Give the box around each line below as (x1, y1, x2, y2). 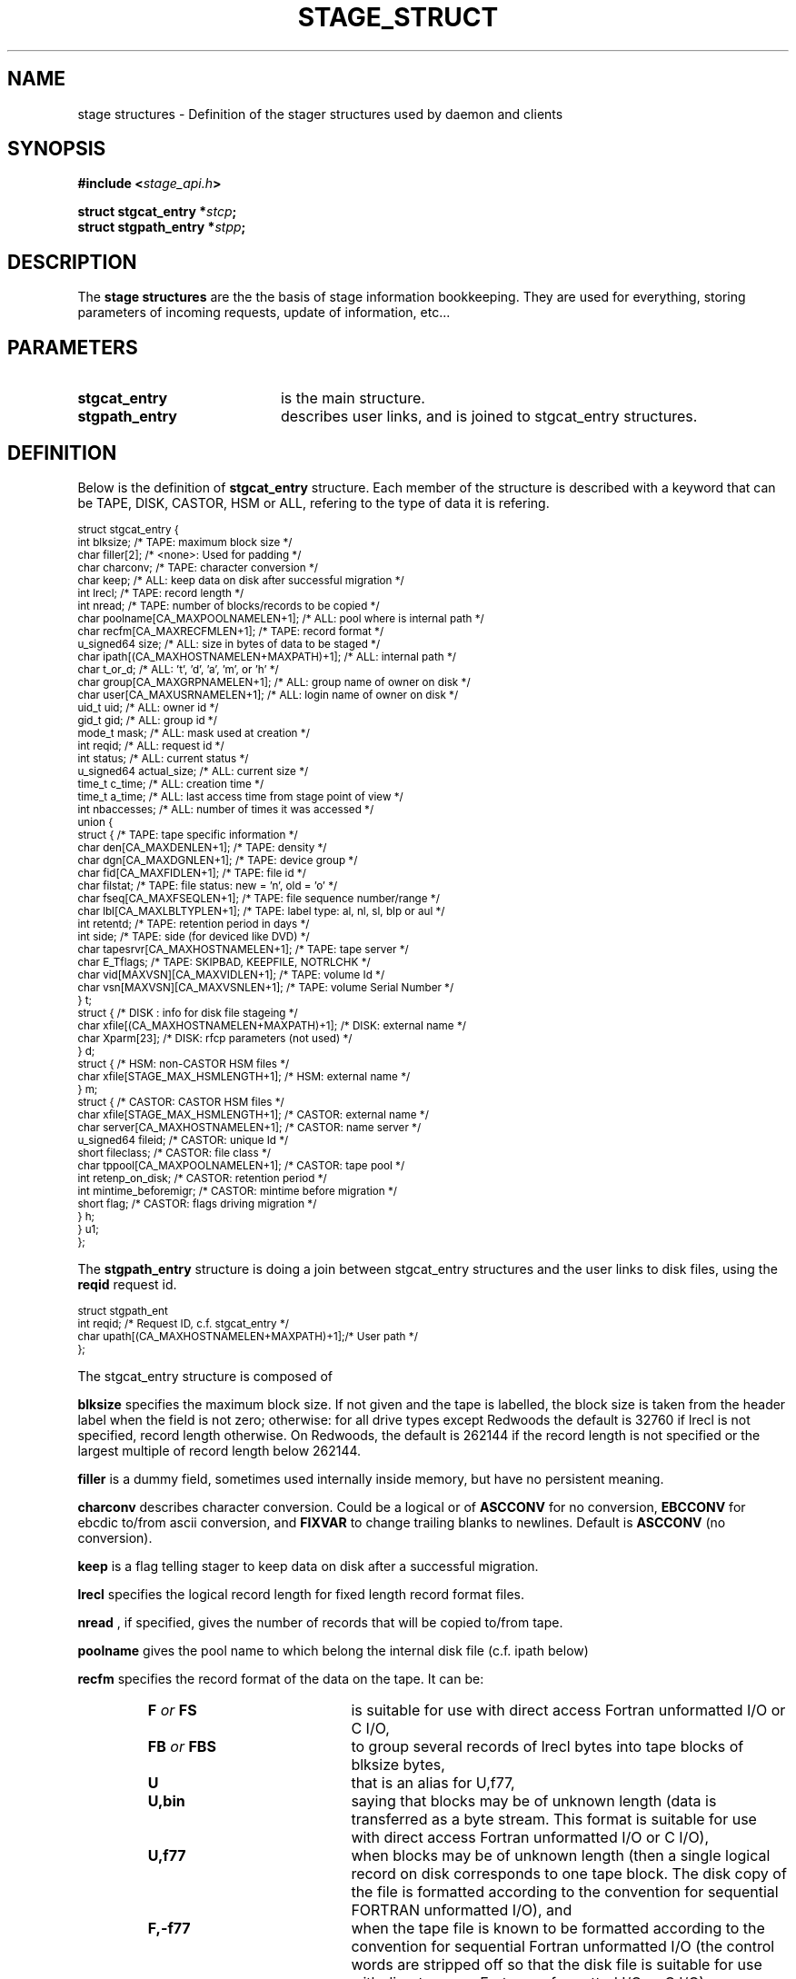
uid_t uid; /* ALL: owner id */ (77, 701, 219, 714)
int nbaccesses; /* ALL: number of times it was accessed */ (77, 802, 374, 816)
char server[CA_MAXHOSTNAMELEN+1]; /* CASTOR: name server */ (77, 1120, 422, 1134)
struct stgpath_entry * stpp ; (77, 219, 246, 235)
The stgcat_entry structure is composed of (77, 1367, 333, 1384)
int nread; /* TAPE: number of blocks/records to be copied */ (77, 599, 380, 612)
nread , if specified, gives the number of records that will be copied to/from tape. (77, 1614, 563, 1630)
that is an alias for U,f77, (351, 1773, 515, 1792)
